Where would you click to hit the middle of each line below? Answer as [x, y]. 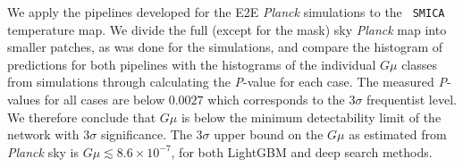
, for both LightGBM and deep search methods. [302, 151]
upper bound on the [269, 134]
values [24, 100]
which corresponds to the [276, 100]
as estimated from [398, 134]
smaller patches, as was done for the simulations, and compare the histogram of [225, 47]
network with [43, 134]
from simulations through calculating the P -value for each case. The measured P [227, 82]
